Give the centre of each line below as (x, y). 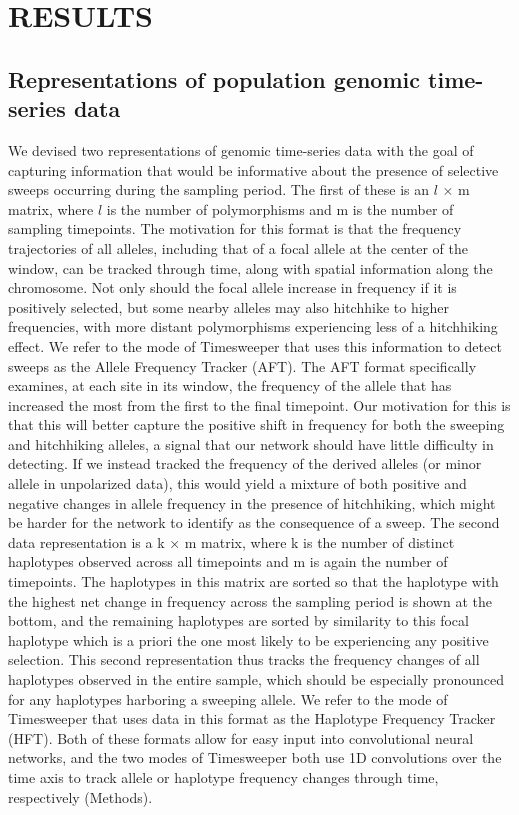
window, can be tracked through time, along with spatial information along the (250, 267)
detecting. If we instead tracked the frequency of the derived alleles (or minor (245, 463)
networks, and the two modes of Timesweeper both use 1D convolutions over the (255, 757)
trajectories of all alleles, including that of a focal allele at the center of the (238, 247)
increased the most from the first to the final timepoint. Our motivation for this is (259, 404)
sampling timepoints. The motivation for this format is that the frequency (235, 228)
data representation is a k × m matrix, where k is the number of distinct (231, 541)
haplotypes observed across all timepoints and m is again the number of (228, 561)
